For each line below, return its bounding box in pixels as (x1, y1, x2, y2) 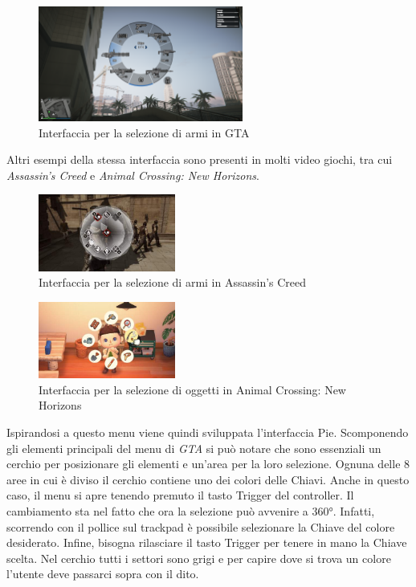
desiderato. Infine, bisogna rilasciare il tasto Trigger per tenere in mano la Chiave (6, 534, 407, 551)
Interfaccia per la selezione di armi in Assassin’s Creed (39, 274, 307, 291)
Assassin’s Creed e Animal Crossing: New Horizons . (6, 166, 259, 183)
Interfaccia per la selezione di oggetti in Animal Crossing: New (39, 381, 346, 397)
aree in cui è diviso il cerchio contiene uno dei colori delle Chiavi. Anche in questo (6, 471, 410, 487)
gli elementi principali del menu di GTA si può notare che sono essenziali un (6, 439, 381, 456)
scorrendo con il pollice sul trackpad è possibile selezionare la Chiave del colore (6, 518, 395, 535)
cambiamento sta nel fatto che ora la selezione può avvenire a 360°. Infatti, (6, 503, 375, 519)
